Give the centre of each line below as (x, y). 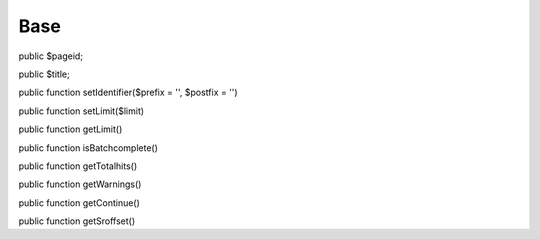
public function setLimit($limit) (81, 111)
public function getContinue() (79, 202)
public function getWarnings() (80, 184)
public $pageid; (51, 56)
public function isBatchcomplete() (88, 147)
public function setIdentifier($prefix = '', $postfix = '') (128, 92)
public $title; (44, 74)
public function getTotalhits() (78, 166)
